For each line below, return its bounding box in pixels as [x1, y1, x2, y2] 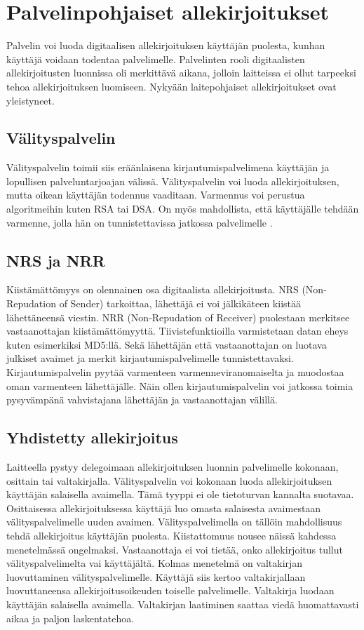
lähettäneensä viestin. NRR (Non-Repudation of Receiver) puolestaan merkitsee [6, 309, 350, 324]
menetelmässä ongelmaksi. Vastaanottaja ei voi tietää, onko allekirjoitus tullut [6, 542, 343, 556]
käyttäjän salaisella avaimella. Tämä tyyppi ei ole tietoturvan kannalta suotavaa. [6, 487, 354, 502]
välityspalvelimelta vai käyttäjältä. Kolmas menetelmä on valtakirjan [6, 556, 303, 570]
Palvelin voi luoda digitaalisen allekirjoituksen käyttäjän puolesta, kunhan [6, 38, 325, 53]
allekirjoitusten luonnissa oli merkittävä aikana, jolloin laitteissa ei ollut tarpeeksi [6, 65, 356, 80]
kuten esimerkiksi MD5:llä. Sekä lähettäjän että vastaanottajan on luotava [6, 337, 327, 351]
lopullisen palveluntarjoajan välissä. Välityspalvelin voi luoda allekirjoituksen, [6, 173, 339, 188]
